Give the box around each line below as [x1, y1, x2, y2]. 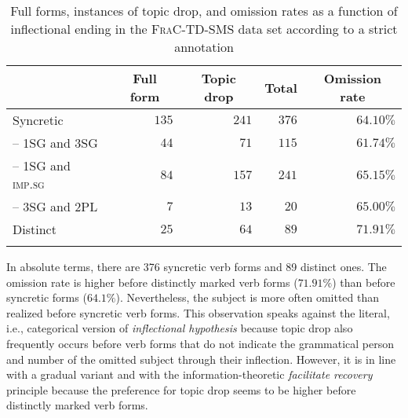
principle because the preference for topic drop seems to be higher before [6, 381, 356, 398]
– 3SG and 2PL [13, 197, 98, 215]
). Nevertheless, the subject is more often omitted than [115, 289, 380, 306]
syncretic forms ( [6, 289, 87, 306]
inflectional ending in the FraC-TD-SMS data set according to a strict [10, 20, 398, 38]
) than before [332, 273, 395, 290]
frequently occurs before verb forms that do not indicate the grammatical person [6, 335, 395, 351]
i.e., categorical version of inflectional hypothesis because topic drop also [6, 320, 353, 336]
